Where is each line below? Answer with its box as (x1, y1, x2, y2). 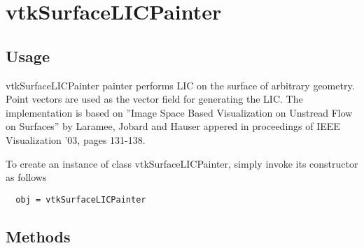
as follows (6, 170, 47, 184)
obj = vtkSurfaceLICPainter (15, 194, 146, 205)
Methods (6, 225, 71, 247)
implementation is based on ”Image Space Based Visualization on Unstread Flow (6, 105, 353, 119)
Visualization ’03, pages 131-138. (6, 132, 146, 147)
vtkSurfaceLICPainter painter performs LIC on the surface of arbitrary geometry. (6, 78, 355, 92)
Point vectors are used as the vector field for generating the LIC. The (6, 92, 303, 106)
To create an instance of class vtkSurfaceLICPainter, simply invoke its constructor (6, 156, 358, 170)
